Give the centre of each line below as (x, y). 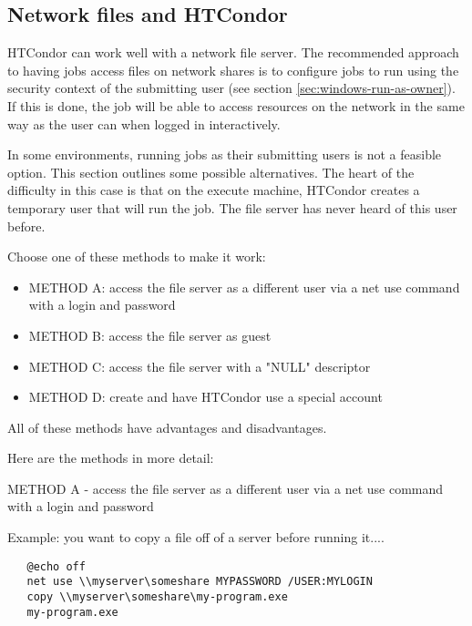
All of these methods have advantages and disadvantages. (167, 427)
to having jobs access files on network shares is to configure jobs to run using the (233, 70)
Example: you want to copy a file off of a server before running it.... (196, 537)
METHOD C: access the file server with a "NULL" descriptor (200, 366)
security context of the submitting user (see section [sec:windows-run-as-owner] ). (231, 88)
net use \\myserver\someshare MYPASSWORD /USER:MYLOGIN (200, 582)
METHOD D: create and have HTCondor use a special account (205, 397)
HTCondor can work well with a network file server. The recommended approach (233, 52)
